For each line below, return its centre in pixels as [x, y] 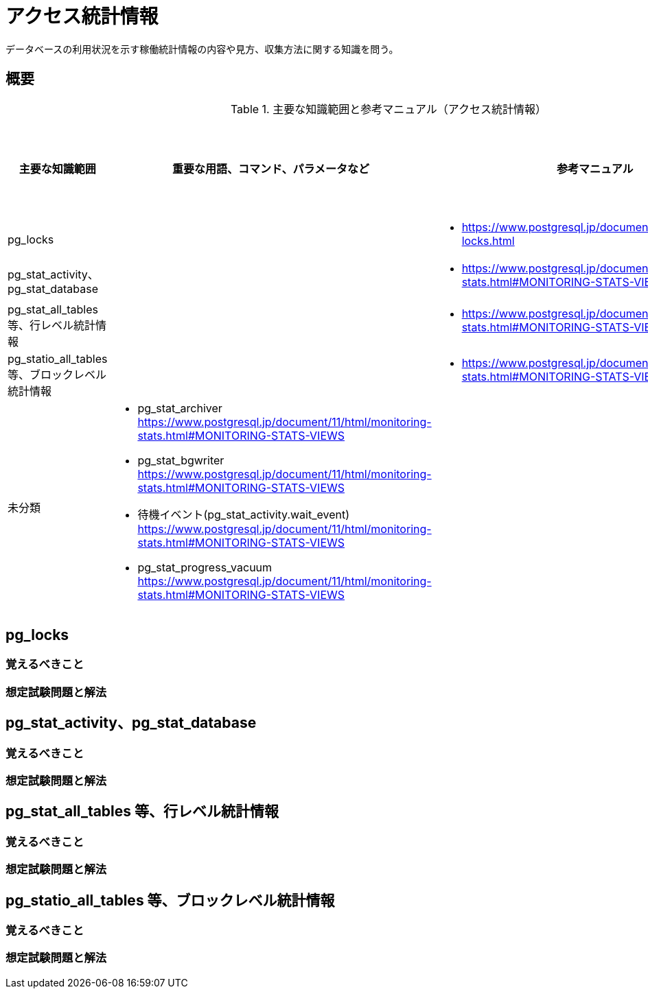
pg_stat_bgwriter [181, 460]
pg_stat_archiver [180, 408]
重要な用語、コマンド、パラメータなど [271, 168]
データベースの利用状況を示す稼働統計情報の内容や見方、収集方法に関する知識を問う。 [202, 49]
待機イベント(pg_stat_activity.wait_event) [244, 514]
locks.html [488, 240]
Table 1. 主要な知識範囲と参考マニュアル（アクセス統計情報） [388, 109]
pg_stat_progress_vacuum [205, 567]
